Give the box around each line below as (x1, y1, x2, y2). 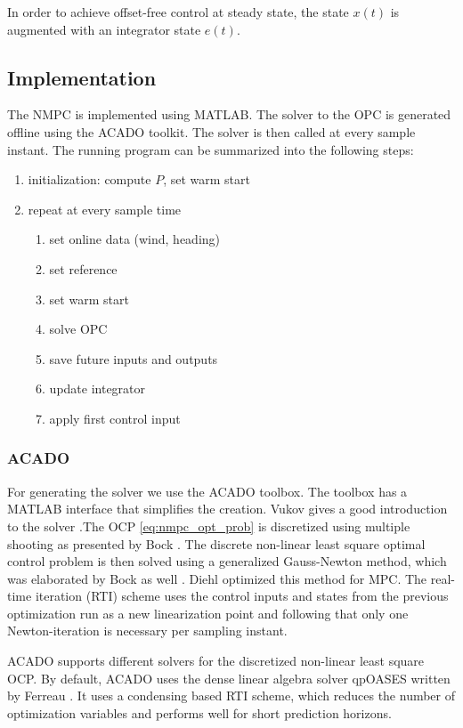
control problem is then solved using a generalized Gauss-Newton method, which (7, 552, 447, 570)
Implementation (7, 63, 157, 91)
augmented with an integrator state (7, 20, 201, 38)
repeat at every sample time (28, 199, 182, 218)
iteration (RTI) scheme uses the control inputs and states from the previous (35, 586, 449, 605)
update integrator (49, 379, 146, 398)
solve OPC (49, 320, 108, 338)
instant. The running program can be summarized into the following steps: (7, 140, 414, 158)
